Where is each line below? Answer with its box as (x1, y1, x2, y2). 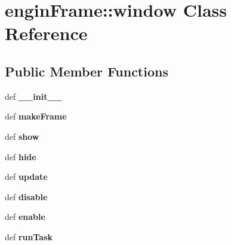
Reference (5, 21, 88, 45)
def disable (5, 190, 48, 203)
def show (5, 130, 39, 142)
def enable (5, 210, 45, 223)
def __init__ (5, 90, 62, 102)
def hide (5, 150, 36, 163)
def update (5, 170, 48, 183)
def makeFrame (5, 110, 67, 122)
